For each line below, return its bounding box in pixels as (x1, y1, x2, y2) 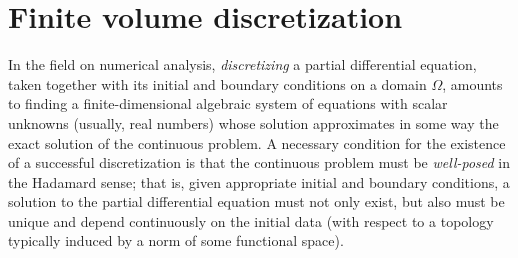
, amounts (442, 73, 503, 94)
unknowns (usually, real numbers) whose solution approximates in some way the (8, 112, 499, 133)
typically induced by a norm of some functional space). (8, 230, 344, 251)
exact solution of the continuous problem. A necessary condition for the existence (8, 132, 506, 153)
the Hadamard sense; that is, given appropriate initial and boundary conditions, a (8, 171, 510, 192)
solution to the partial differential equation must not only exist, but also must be (8, 191, 505, 212)
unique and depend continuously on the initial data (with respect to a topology (8, 210, 494, 231)
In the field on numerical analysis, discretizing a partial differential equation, (8, 54, 477, 75)
